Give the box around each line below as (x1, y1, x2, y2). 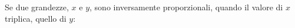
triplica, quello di (5, 12, 67, 24)
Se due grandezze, (5, 1, 69, 13)
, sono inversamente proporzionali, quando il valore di (90, 1, 283, 13)
